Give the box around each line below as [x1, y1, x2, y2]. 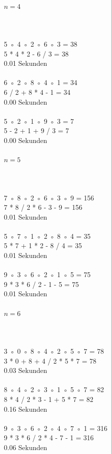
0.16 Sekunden [4, 403, 47, 414]
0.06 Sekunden [4, 442, 47, 452]
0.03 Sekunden [4, 365, 47, 375]
